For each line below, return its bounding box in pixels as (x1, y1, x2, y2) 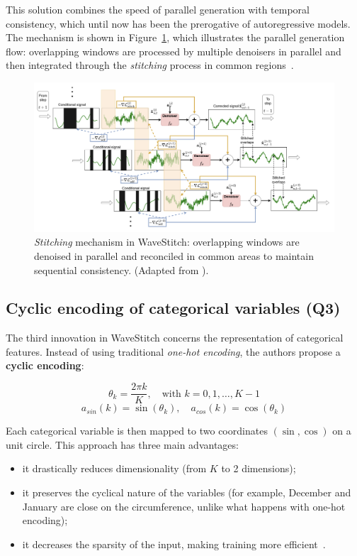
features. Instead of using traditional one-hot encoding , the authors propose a (6, 344, 341, 359)
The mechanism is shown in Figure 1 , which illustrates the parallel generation (6, 30, 345, 45)
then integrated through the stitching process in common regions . (6, 58, 294, 72)
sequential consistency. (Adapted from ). (34, 262, 209, 277)
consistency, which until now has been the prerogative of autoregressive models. (6, 16, 351, 31)
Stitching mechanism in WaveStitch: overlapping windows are (34, 234, 300, 249)
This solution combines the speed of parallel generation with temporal (6, 2, 310, 16)
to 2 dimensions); (221, 461, 296, 476)
